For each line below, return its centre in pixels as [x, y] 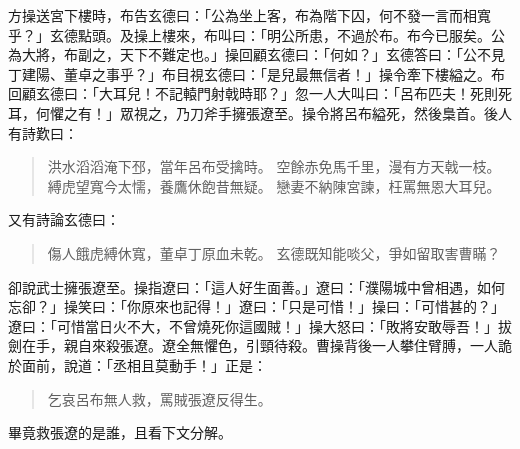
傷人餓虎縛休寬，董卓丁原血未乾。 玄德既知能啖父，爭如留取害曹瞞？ [274, 252]
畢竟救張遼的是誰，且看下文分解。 [120, 432]
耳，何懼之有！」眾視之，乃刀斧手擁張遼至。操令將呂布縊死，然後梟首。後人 [260, 112]
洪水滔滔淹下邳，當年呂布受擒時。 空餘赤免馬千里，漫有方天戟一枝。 [274, 166]
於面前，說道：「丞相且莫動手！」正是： [137, 364]
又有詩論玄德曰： [64, 219]
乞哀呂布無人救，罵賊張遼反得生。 [159, 398]
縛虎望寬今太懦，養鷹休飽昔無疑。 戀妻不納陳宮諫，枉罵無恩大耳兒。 [274, 185]
